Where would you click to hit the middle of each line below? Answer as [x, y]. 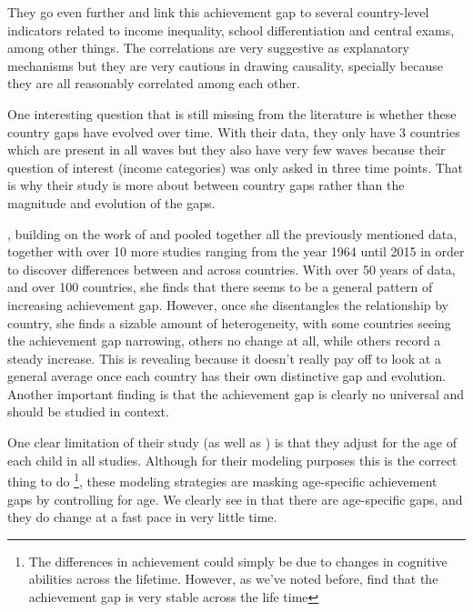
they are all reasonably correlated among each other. [154, 83]
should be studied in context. [88, 411]
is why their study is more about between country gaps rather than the [206, 185]
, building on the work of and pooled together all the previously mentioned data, [232, 233]
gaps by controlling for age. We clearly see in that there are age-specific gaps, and [235, 499]
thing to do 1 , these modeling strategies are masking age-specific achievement [222, 480]
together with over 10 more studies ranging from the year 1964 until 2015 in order [236, 251]
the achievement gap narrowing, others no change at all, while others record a [224, 341]
